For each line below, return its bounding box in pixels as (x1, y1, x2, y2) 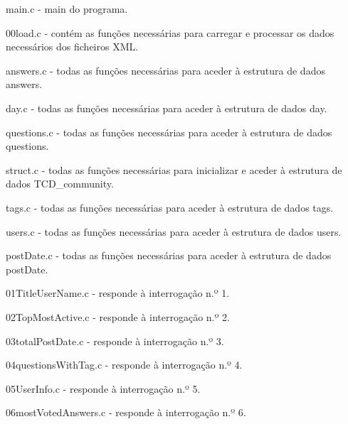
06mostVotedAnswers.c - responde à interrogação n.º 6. (6, 405, 246, 420)
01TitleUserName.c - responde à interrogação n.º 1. (6, 286, 230, 300)
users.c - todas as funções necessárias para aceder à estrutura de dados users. (6, 224, 342, 239)
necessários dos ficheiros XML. (6, 39, 139, 54)
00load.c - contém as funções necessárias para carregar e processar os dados (6, 25, 334, 40)
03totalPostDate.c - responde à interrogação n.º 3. (6, 333, 224, 348)
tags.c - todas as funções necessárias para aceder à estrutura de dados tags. (6, 200, 334, 214)
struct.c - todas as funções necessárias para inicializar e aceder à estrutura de (6, 162, 342, 177)
